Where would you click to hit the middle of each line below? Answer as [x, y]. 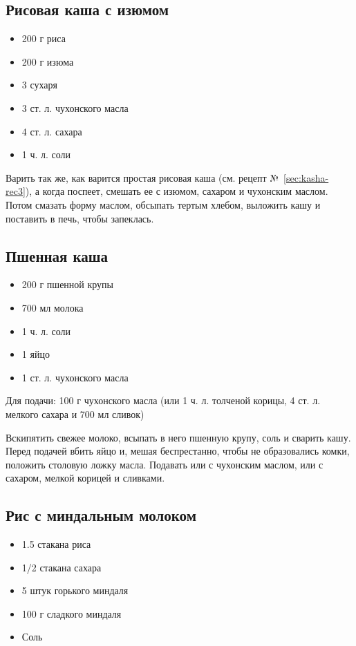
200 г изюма [48, 61]
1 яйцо [36, 354]
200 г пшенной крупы [68, 284]
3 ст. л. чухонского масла [75, 107]
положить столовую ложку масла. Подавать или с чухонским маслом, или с [165, 464]
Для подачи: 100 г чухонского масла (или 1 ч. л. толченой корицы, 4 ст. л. [163, 400]
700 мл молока [53, 307]
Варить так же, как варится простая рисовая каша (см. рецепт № [142, 177]
